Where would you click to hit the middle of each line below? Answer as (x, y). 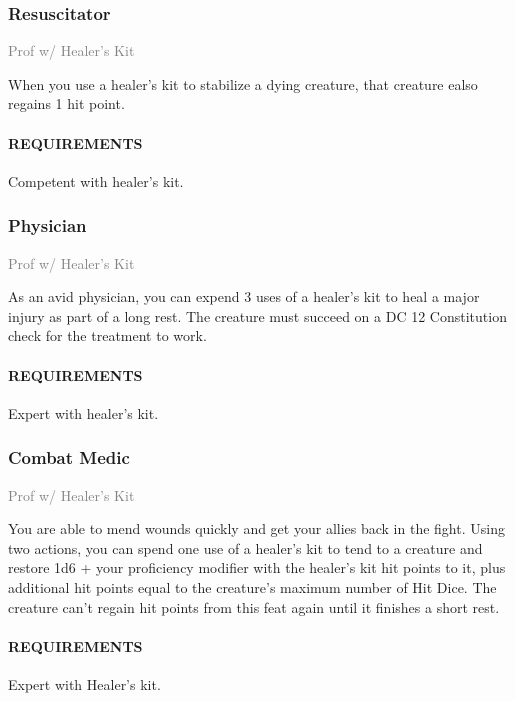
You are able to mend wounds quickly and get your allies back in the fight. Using (256, 528)
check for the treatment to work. (107, 335)
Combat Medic (69, 457)
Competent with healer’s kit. (96, 180)
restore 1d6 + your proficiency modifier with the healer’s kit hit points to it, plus (257, 567)
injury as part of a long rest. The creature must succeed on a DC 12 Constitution (257, 315)
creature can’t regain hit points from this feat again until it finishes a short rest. (254, 606)
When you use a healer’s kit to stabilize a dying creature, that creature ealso (243, 83)
